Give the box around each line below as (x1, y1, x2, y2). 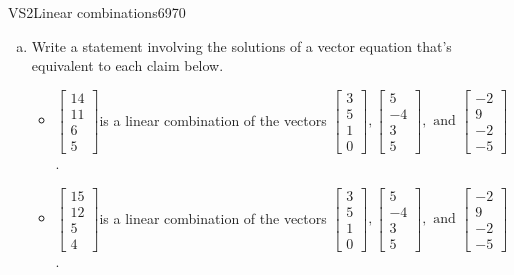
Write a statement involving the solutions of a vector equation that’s (31, 35, 452, 56)
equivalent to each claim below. (31, 55, 224, 76)
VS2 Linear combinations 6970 (8, 2, 186, 22)
